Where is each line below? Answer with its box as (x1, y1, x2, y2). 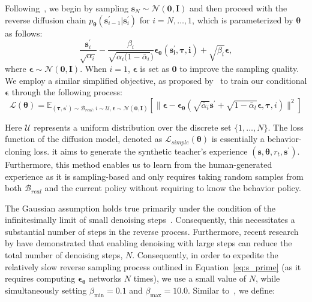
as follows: (5, 26, 43, 39)
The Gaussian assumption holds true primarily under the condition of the (5, 201, 276, 214)
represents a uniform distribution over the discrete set (34, 120, 232, 133)
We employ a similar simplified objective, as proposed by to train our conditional (5, 74, 307, 86)
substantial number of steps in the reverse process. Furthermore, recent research (5, 225, 299, 237)
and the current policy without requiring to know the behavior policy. (44, 182, 301, 194)
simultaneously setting (5, 283, 87, 296)
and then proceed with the (189, 2, 287, 14)
